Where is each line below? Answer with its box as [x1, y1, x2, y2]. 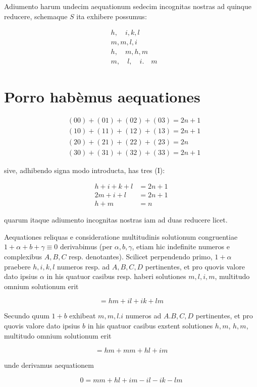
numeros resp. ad [57, 261, 110, 271]
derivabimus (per [60, 241, 113, 252]
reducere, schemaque [4, 11, 68, 21]
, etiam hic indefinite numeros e [132, 241, 230, 252]
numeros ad [125, 310, 162, 321]
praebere [4, 261, 31, 271]
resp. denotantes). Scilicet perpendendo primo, [69, 251, 213, 262]
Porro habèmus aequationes [4, 86, 200, 106]
